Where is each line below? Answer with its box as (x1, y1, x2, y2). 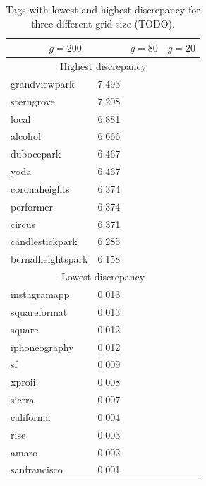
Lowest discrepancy (61, 269, 145, 284)
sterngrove (11, 93, 55, 108)
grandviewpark (11, 76, 75, 90)
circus (11, 216, 36, 231)
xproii (11, 374, 36, 389)
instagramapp (11, 287, 70, 301)
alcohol (11, 129, 41, 143)
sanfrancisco (11, 462, 63, 477)
